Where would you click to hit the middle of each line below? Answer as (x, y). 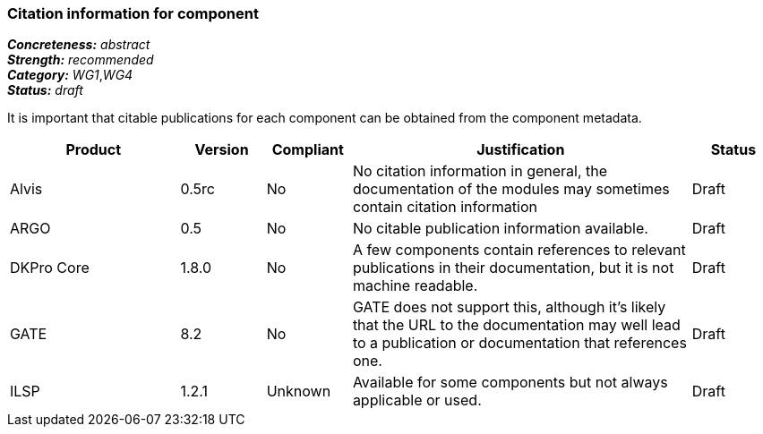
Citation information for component (133, 13)
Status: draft (45, 90)
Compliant (308, 150)
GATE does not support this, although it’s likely (509, 307)
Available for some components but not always (510, 383)
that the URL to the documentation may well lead (516, 325)
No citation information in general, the (480, 171)
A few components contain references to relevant (519, 250)
